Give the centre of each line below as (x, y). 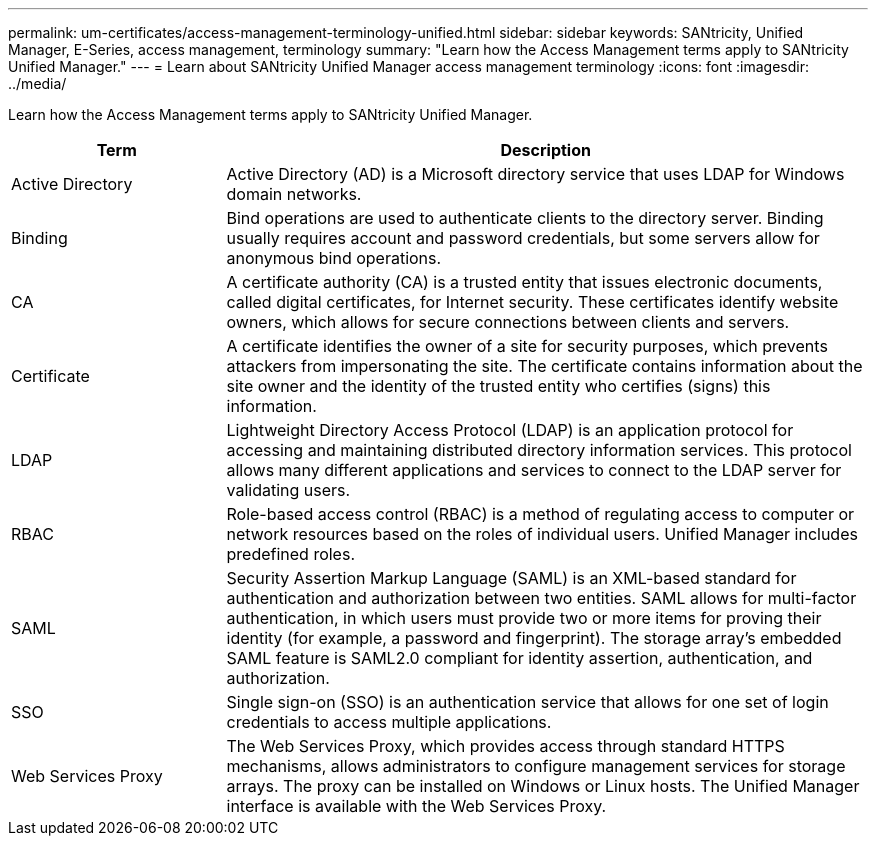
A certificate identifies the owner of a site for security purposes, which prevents (527, 346)
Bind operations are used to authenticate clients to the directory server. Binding (525, 218)
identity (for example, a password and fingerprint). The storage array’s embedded (534, 638)
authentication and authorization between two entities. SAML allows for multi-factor (541, 598)
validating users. (288, 490)
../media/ (37, 83)
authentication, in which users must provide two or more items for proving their (524, 618)
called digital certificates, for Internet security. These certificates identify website (532, 302)
